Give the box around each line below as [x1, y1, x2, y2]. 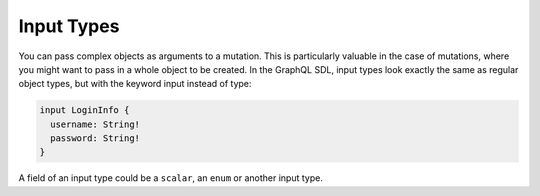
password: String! [50, 133, 140, 144]
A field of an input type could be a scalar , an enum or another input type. [18, 172, 324, 184]
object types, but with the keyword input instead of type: [18, 78, 252, 90]
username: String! [50, 118, 140, 130]
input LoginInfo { [39, 105, 130, 116]
